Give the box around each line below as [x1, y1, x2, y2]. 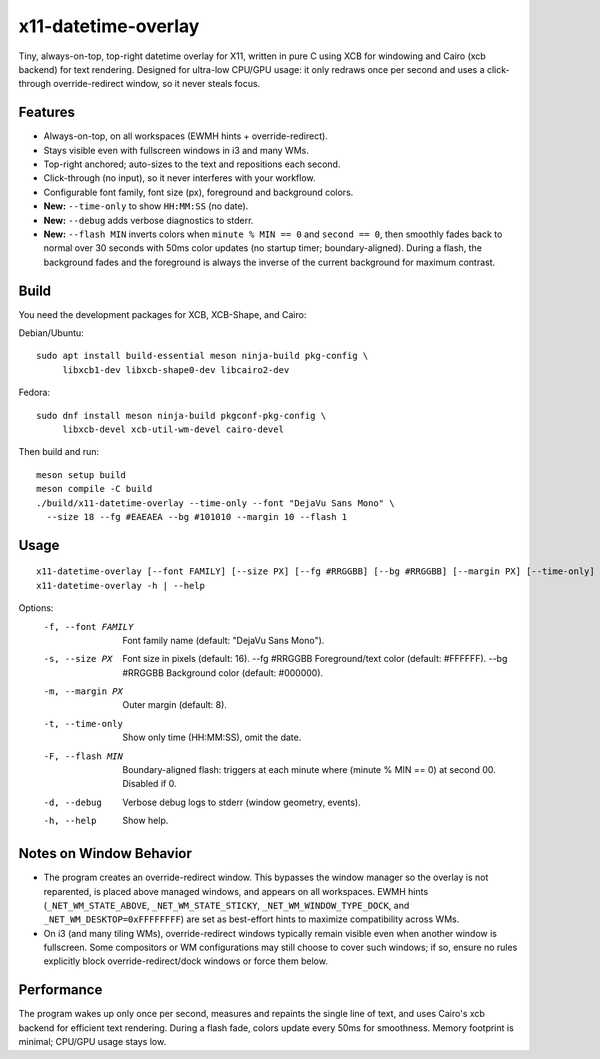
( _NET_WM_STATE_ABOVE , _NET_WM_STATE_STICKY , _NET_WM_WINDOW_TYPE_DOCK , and [43, 899, 410, 911]
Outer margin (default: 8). [122, 699, 227, 711]
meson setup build [36, 469, 127, 480]
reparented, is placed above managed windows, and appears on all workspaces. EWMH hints [43, 885, 429, 897]
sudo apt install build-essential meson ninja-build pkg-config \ [36, 350, 369, 362]
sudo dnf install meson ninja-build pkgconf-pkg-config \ [36, 410, 327, 421]
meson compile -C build [36, 483, 153, 495]
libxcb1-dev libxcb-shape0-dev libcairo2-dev [62, 364, 290, 375]
